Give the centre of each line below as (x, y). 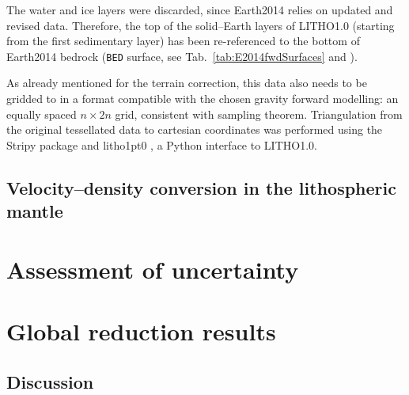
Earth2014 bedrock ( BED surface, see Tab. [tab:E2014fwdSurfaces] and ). (182, 56)
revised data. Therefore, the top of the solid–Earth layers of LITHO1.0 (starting (201, 25)
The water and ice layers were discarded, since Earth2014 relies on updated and (200, 9)
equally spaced (42, 114)
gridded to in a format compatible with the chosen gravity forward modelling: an (203, 99)
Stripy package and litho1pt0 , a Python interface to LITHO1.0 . (162, 144)
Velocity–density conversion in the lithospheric (201, 187)
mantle (35, 211)
